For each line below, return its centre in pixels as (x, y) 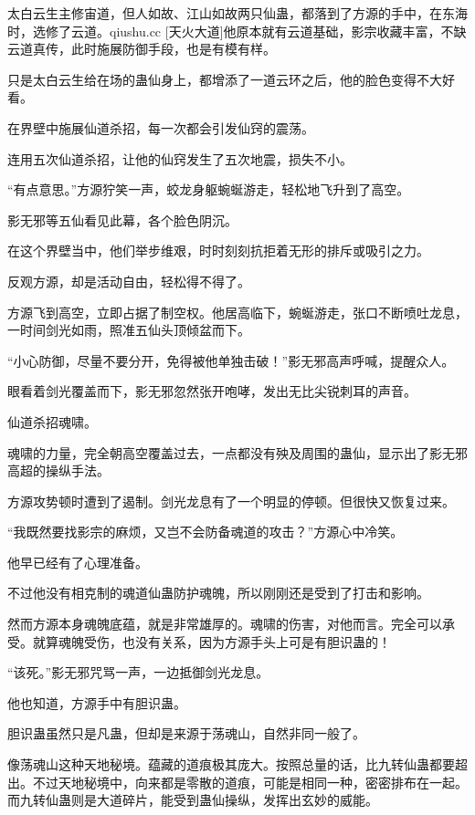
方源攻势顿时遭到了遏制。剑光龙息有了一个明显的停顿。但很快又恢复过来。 (231, 501)
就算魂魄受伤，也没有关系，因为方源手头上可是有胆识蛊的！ (211, 641)
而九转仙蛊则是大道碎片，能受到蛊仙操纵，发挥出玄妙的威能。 (193, 800)
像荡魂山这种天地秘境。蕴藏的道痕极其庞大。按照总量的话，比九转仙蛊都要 (231, 764)
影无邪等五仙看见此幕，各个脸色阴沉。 (122, 219)
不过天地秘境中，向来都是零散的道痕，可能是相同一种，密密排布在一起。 (250, 782)
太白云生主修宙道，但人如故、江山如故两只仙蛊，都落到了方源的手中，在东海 (237, 13)
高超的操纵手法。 (58, 470)
